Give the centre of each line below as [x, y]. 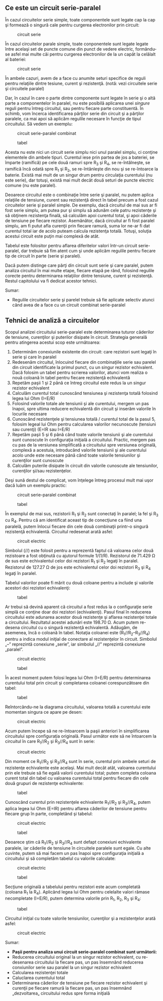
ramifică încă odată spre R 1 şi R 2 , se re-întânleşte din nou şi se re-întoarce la [81, 169]
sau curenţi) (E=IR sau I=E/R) [41, 429]
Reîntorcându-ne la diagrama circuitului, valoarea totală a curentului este [78, 707]
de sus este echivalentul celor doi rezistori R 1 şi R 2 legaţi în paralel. [72, 561]
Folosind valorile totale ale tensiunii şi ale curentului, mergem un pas [81, 404]
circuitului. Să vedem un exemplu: [39, 124]
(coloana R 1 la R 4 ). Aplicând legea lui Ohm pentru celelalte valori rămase [77, 893]
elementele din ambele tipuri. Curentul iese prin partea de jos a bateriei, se [80, 157]
